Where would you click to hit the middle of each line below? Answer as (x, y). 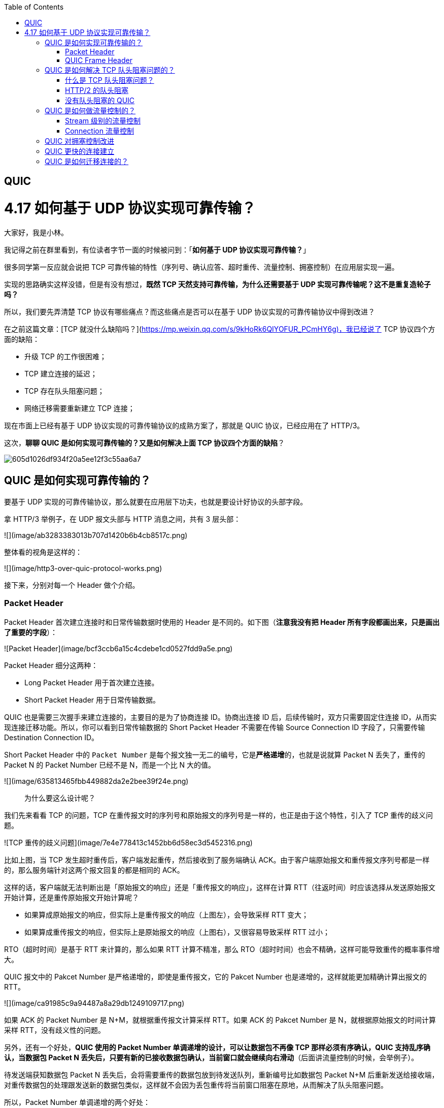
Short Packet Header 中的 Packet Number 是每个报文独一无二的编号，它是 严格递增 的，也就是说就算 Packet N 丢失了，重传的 (215, 754)
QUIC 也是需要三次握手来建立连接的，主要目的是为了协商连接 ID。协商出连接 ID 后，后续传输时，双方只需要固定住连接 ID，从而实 (220, 717)
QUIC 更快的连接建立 (80, 151)
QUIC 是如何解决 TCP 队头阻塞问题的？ (110, 70)
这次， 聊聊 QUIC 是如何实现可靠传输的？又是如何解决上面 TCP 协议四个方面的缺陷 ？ (144, 442)
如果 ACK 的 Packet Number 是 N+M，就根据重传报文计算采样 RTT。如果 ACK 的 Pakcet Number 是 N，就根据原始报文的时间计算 (220, 1020)
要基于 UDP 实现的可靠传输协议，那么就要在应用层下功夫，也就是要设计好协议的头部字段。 (156, 501)
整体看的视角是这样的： (43, 552)
